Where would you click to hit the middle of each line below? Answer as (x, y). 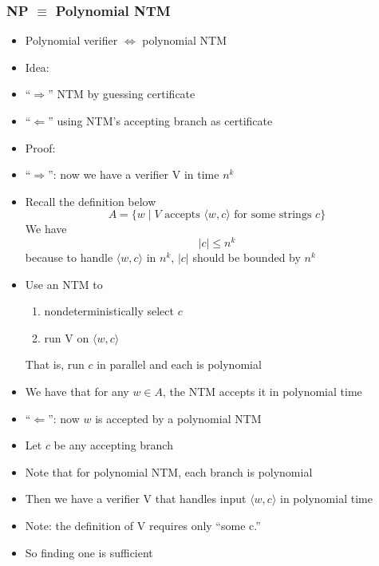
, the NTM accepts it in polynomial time (263, 392)
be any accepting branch (113, 445)
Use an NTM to (64, 284)
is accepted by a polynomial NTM (178, 418)
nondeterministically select (109, 311)
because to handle (69, 257)
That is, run (55, 364)
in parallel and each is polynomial (179, 364)
